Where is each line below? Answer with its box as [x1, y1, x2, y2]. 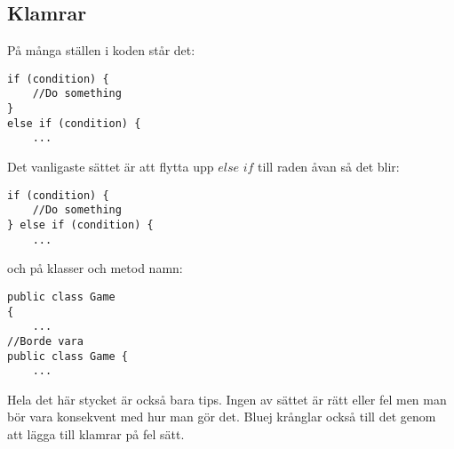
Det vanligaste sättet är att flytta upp [7, 157, 214, 176]
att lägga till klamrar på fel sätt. [7, 425, 185, 444]
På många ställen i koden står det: [7, 41, 195, 60]
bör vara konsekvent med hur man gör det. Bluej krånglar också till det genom [7, 407, 436, 426]
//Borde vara [7, 334, 84, 348]
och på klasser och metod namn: [7, 259, 183, 277]
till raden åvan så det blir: [258, 157, 400, 176]
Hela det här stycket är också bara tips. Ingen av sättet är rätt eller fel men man [7, 389, 447, 408]
